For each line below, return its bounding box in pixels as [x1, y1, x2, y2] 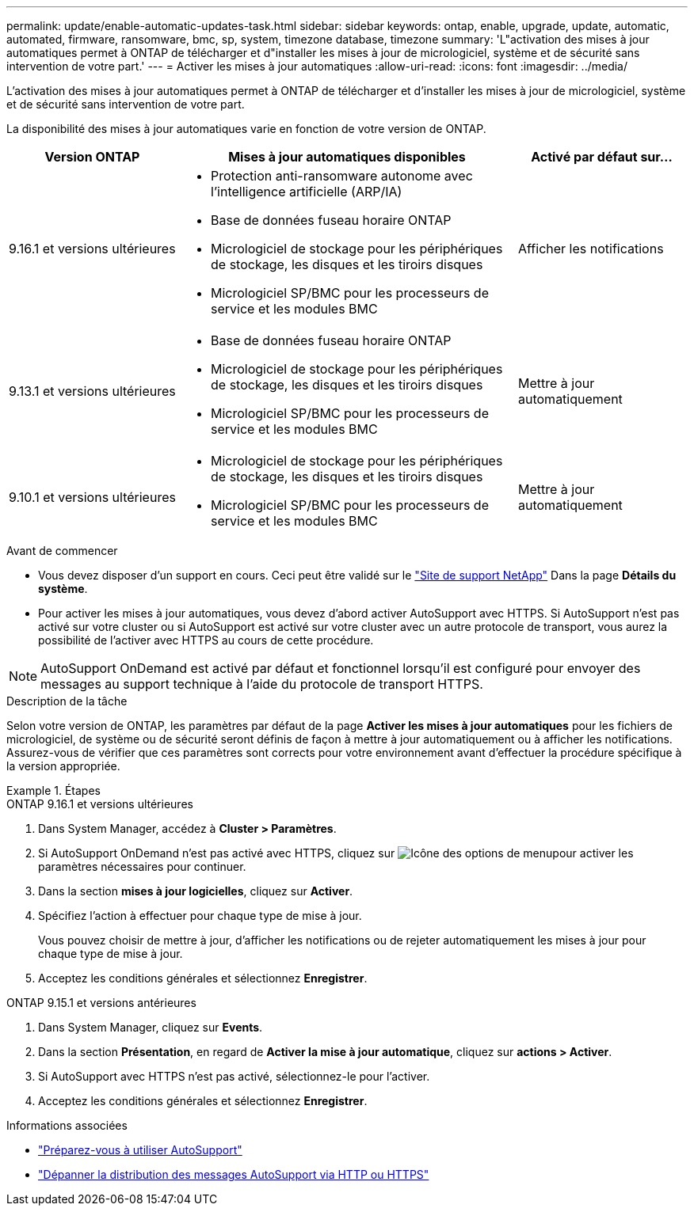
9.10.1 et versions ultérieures [9, 489, 176, 505]
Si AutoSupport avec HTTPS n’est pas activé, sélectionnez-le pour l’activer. [38, 1070, 430, 1083]
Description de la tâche [6, 694, 128, 708]
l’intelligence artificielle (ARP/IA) [211, 184, 402, 199]
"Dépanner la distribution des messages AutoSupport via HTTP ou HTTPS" [38, 1168, 429, 1181]
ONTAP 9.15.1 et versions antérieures [6, 996, 196, 1009]
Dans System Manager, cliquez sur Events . [38, 1020, 263, 1034]
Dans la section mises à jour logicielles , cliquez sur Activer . [38, 884, 353, 898]
